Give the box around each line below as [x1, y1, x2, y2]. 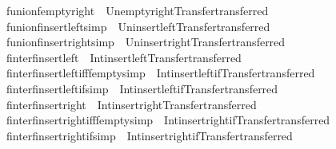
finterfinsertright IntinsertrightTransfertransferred [6, 96, 257, 112]
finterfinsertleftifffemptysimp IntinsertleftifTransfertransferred [6, 65, 315, 81]
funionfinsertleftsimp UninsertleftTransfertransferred [6, 18, 270, 34]
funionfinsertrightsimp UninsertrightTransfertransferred [6, 33, 286, 50]
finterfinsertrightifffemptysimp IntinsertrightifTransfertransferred [6, 112, 330, 128]
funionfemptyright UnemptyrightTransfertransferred [6, 2, 269, 18]
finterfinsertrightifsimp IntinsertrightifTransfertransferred [6, 127, 293, 143]
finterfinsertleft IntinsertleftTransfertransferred [6, 49, 242, 65]
